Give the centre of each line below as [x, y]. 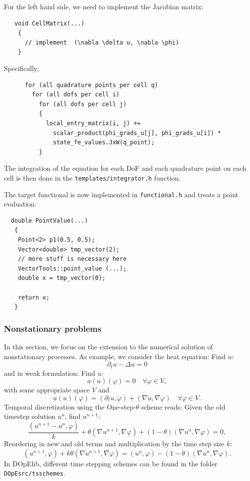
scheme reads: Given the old [183, 406]
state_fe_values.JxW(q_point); [104, 143]
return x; [34, 297]
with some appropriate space [47, 390]
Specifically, [22, 68]
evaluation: [20, 204]
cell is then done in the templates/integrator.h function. [92, 177]
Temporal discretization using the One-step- [70, 406]
